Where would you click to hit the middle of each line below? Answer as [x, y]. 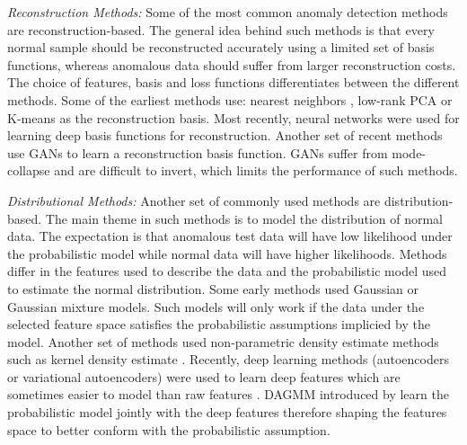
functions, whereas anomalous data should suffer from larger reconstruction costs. [232, 64]
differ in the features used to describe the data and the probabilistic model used [227, 271]
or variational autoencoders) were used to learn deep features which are [204, 376]
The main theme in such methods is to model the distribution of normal [244, 218]
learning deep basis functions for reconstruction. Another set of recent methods [225, 135]
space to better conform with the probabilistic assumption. [169, 429]
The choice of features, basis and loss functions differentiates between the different [233, 82]
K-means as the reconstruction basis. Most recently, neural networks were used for [233, 117]
